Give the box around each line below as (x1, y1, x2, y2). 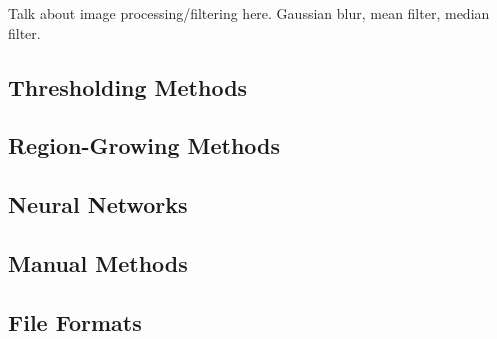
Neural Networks (8, 189, 188, 220)
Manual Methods (8, 247, 188, 278)
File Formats (8, 306, 142, 337)
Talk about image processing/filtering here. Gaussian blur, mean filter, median (8, 3, 490, 23)
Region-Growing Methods (8, 130, 281, 161)
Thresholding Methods (8, 71, 248, 102)
